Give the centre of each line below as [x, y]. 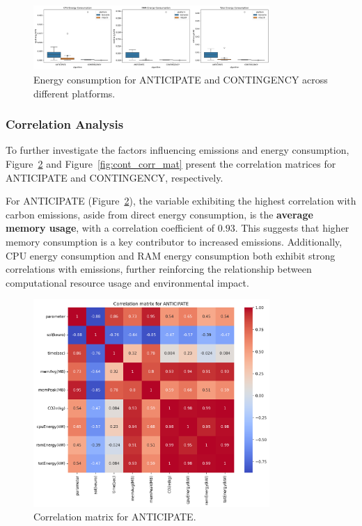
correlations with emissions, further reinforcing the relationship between [159, 269]
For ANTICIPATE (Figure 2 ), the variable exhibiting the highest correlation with [181, 201]
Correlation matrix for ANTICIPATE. [115, 517]
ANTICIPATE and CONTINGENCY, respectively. [115, 177]
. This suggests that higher [292, 228]
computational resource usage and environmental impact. [127, 282]
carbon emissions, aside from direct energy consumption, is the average [159, 214]
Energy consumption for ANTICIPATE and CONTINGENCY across [181, 79]
